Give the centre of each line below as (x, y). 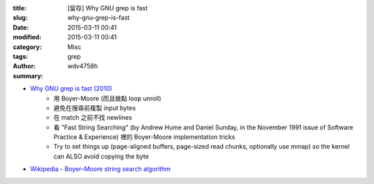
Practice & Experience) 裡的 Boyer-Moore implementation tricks (144, 137)
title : (20, 8)
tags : (20, 56)
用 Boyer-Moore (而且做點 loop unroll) (108, 98)
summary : (28, 75)
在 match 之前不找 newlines (93, 118)
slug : (20, 18)
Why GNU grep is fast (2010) (71, 89)
